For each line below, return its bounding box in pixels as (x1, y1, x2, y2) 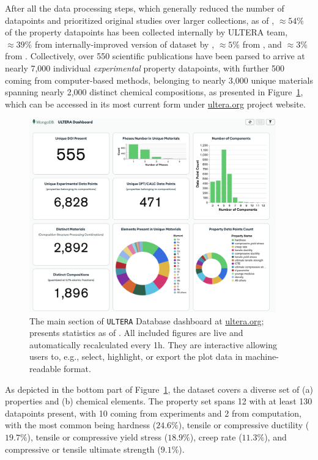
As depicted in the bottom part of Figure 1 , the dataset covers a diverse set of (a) (5, 382, 313, 395)
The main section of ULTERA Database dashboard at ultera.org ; (29, 314, 264, 327)
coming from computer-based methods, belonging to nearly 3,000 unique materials (5, 73, 314, 86)
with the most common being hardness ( (5, 418, 157, 431)
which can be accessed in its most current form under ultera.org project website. (5, 97, 306, 110)
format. (64, 362, 91, 375)
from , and (242, 37, 282, 50)
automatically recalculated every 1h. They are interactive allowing (29, 338, 277, 351)
